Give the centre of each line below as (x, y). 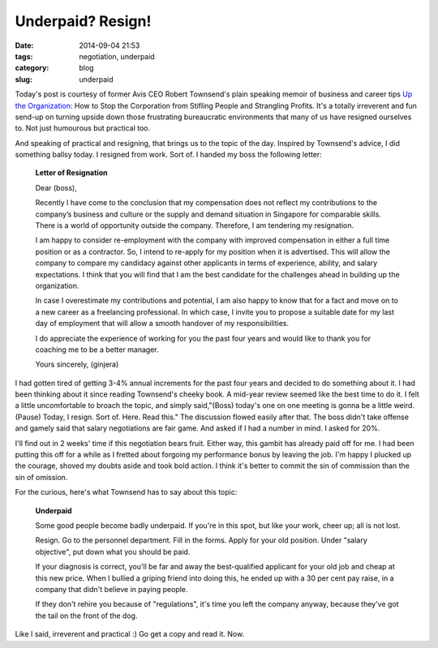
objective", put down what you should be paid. (113, 551)
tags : (24, 56)
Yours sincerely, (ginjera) (77, 364)
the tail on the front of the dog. (86, 616)
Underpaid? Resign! (83, 21)
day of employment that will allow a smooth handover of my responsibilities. (162, 324)
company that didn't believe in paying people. (112, 589)
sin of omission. (41, 477)
